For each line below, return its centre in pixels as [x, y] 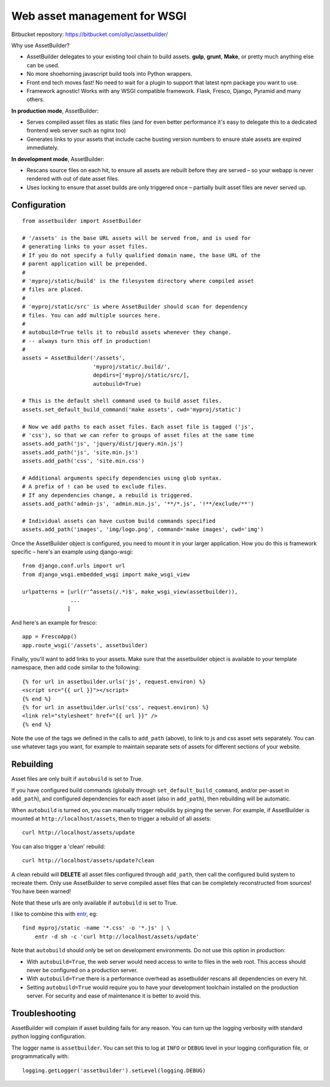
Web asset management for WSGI [99, 16]
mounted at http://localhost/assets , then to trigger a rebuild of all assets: [111, 818]
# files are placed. [53, 290]
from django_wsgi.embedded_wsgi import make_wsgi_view [106, 574]
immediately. [43, 148]
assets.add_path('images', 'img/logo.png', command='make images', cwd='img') [143, 529]
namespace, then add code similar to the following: [76, 668]
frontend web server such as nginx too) [76, 130]
